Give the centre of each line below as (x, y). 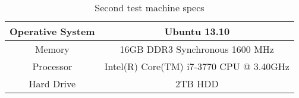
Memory (52, 49)
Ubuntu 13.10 (197, 31)
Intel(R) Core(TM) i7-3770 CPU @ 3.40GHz (197, 66)
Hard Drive (52, 83)
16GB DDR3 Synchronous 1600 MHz (197, 49)
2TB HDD (197, 83)
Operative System (52, 31)
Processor (52, 66)
